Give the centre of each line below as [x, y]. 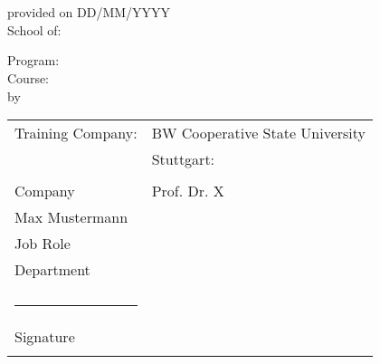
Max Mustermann [71, 217]
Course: [28, 77]
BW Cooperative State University [259, 133]
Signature [45, 337]
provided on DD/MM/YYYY [89, 12]
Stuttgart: [183, 159]
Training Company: [76, 133]
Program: [33, 60]
